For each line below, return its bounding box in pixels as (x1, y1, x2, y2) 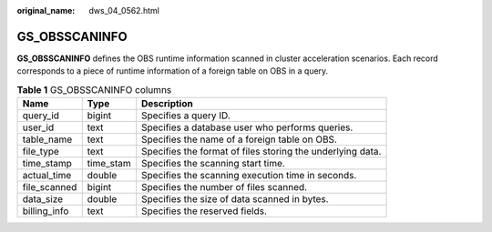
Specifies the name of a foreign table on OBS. (141, 133, 337, 146)
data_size (22, 193, 64, 206)
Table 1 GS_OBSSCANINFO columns (16, 83, 172, 96)
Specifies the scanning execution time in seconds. (141, 169, 357, 182)
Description (141, 97, 193, 110)
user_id (22, 121, 55, 134)
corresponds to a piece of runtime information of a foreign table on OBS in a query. (16, 66, 329, 76)
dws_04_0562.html (88, 5, 159, 15)
